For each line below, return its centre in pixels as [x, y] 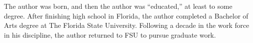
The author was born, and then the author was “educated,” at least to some [118, 6]
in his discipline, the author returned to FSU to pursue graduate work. [110, 34]
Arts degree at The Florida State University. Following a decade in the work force [126, 25]
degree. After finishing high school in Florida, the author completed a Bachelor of [126, 15]
